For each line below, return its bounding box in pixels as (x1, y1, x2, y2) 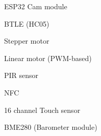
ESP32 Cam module (4, 1, 67, 11)
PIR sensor (4, 70, 39, 81)
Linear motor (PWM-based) (4, 52, 92, 63)
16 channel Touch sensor (4, 104, 81, 115)
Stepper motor (4, 35, 49, 46)
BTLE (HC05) (4, 18, 49, 29)
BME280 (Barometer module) (4, 122, 97, 132)
